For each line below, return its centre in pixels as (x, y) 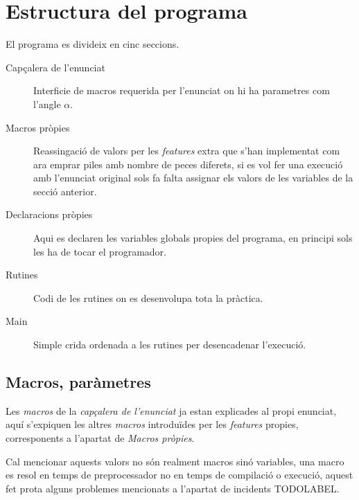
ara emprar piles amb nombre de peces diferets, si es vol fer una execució (188, 164)
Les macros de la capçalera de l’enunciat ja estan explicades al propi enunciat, (171, 410)
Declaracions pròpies (49, 214)
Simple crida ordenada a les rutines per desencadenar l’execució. (170, 345)
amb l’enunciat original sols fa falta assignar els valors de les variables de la (193, 178)
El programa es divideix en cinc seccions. (93, 44)
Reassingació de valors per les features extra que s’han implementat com (187, 151)
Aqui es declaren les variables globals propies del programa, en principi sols (193, 238)
